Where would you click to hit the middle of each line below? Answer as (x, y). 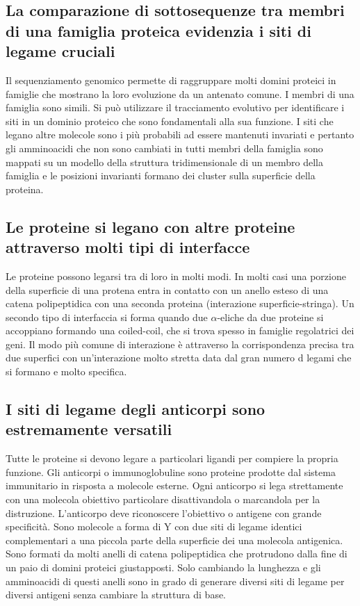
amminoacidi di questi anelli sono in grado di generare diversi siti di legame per (175, 581)
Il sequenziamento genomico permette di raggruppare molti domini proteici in (171, 80)
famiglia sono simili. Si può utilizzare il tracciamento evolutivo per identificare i (175, 107)
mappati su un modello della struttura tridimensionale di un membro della (164, 162)
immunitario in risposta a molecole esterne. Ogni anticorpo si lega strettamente (174, 485)
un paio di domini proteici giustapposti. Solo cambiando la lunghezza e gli (163, 567)
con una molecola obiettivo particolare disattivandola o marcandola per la (163, 499)
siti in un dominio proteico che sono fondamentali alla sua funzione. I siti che (170, 121)
